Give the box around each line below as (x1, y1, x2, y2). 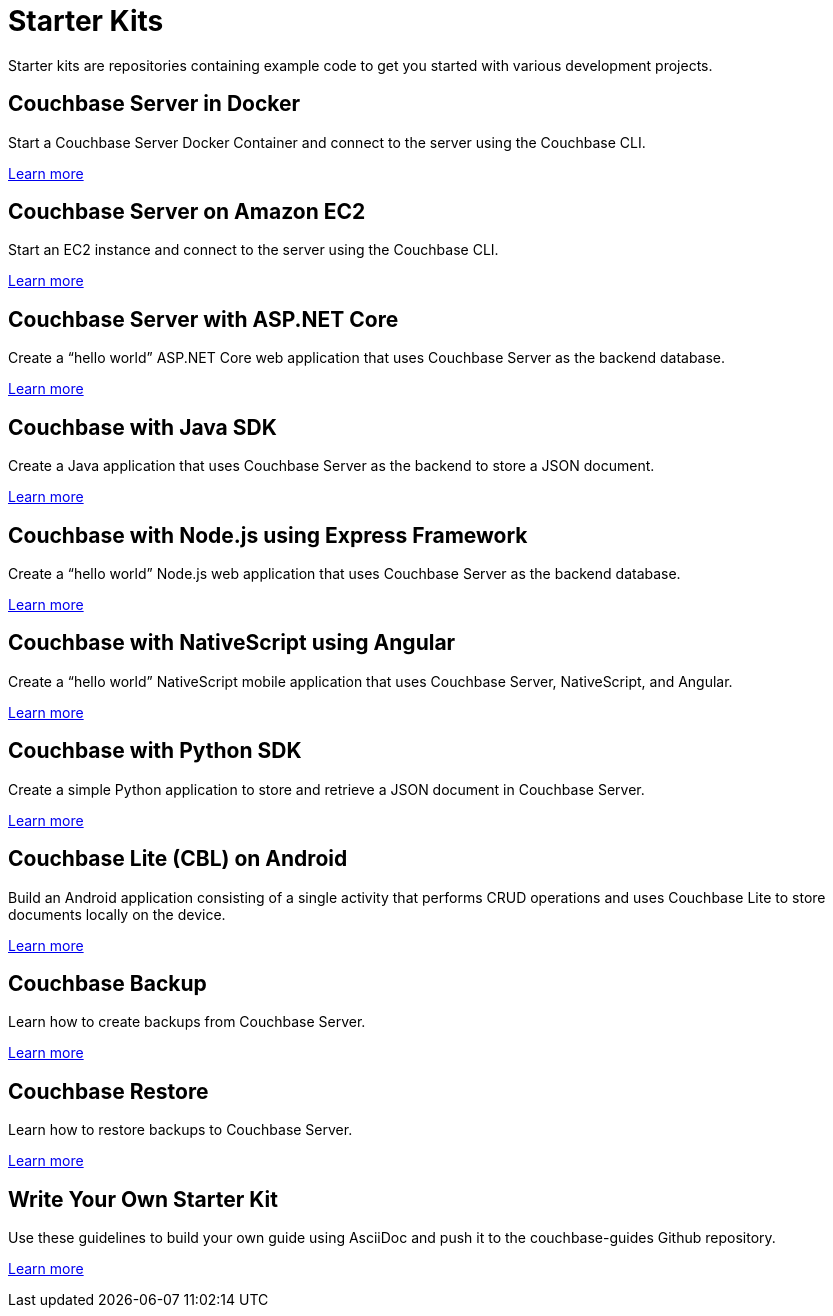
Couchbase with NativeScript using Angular (8, 630, 456, 656)
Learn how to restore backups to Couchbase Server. (8, 1121, 353, 1139)
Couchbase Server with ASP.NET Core (8, 306, 399, 332)
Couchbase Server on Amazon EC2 (8, 199, 366, 225)
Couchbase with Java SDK (8, 414, 277, 440)
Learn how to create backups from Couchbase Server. (8, 1013, 366, 1031)
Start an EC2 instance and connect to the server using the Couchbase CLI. (8, 241, 499, 259)
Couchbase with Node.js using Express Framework (8, 522, 528, 548)
